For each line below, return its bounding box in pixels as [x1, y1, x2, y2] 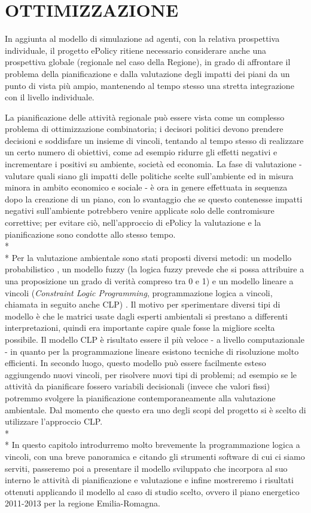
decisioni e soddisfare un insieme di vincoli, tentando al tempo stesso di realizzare [5, 134, 304, 146]
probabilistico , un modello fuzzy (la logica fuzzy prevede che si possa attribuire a [5, 263, 304, 275]
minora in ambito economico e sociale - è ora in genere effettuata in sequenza [5, 181, 288, 193]
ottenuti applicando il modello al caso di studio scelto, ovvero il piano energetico [5, 485, 300, 497]
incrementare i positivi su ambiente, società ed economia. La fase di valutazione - [5, 158, 302, 170]
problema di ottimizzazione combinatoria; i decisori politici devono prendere [5, 122, 283, 135]
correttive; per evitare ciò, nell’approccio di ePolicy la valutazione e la [5, 216, 261, 229]
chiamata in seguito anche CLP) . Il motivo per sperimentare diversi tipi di [5, 298, 280, 311]
